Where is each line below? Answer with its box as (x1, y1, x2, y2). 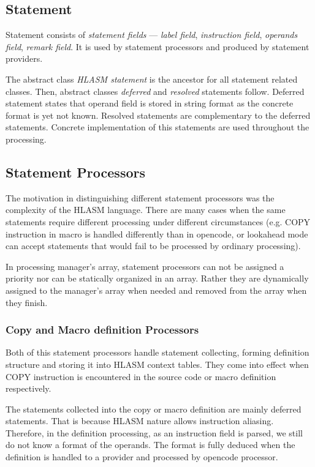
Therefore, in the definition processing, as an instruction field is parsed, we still (6, 426, 303, 439)
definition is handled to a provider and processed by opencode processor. (6, 450, 278, 463)
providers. (6, 52, 43, 65)
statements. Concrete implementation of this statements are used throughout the (6, 121, 309, 133)
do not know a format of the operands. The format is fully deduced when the (6, 438, 295, 451)
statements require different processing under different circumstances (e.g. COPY (6, 215, 311, 228)
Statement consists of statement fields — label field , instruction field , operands (6, 28, 298, 41)
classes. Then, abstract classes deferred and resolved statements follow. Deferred (6, 84, 305, 97)
